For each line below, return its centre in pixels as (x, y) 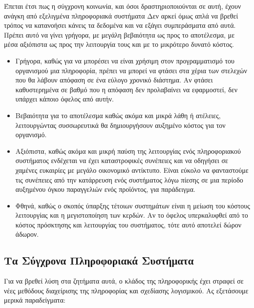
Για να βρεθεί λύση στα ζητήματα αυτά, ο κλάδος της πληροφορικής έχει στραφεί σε (124, 281)
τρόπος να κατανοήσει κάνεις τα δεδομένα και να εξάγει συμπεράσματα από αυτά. (120, 25)
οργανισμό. (31, 134)
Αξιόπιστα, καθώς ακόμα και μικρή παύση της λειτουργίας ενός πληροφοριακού (128, 151)
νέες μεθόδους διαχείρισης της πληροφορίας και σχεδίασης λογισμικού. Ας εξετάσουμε (126, 290)
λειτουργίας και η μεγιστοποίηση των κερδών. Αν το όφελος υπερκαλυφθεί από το (132, 215)
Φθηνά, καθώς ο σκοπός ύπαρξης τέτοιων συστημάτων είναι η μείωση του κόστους (133, 205)
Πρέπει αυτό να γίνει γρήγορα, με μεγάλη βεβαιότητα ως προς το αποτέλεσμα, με (119, 34)
